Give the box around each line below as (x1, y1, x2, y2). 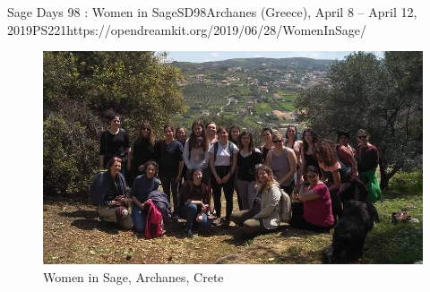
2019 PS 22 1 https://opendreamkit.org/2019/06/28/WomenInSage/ (7, 20, 366, 39)
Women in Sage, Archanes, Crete (43, 268, 224, 287)
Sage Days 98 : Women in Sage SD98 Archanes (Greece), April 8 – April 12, (7, 3, 417, 21)
